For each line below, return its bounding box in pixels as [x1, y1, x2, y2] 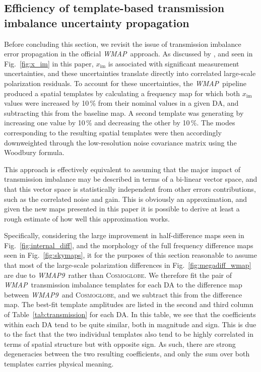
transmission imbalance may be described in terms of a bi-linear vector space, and [4, 174, 257, 184]
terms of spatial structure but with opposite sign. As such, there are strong [4, 338, 236, 349]
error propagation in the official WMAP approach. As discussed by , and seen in [4, 48, 253, 59]
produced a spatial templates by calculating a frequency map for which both [4, 88, 240, 98]
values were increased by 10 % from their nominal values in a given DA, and [4, 98, 239, 108]
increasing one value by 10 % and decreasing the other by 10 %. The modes [4, 117, 235, 128]
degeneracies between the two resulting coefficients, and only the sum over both [4, 348, 250, 359]
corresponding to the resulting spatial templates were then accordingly [4, 127, 222, 137]
